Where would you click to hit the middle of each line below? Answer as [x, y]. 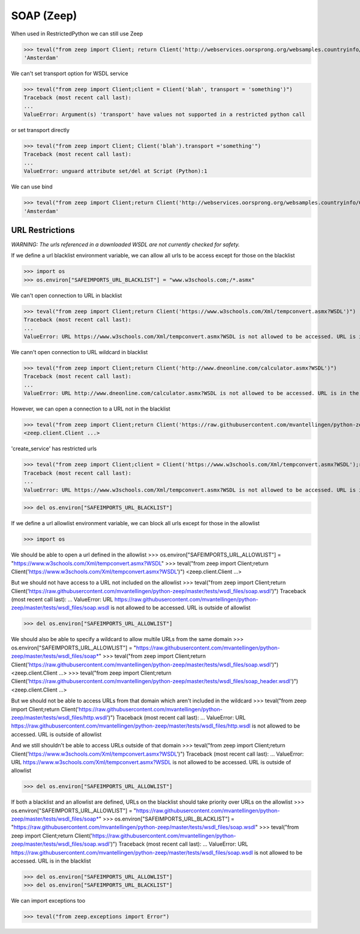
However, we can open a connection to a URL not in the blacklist [91, 409]
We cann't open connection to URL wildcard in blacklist [79, 352]
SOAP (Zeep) [44, 16]
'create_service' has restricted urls [54, 449]
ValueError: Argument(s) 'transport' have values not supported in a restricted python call [164, 115]
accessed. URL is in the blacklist [51, 861]
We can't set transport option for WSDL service [70, 73]
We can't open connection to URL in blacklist [67, 295]
